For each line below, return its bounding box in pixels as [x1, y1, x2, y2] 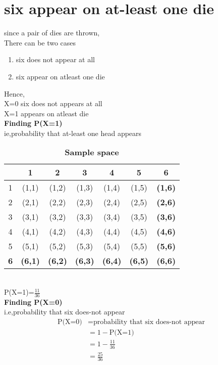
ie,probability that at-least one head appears [4, 127, 142, 138]
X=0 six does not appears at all [4, 98, 102, 109]
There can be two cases [4, 37, 76, 48]
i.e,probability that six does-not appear [4, 306, 125, 317]
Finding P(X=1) [4, 118, 63, 128]
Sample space [65, 146, 119, 158]
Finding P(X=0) [4, 296, 63, 307]
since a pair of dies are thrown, [4, 27, 100, 38]
